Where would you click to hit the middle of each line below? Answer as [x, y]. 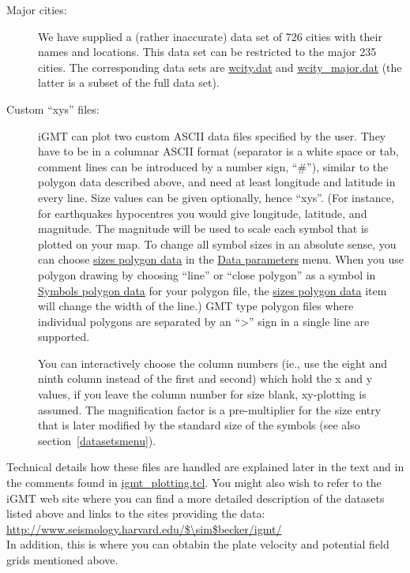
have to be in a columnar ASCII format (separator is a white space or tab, [218, 151]
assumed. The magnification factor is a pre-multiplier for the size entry [210, 409]
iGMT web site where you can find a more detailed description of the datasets [196, 498]
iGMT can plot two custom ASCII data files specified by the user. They [212, 135]
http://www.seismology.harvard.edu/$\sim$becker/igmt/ [144, 528]
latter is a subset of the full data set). [129, 82]
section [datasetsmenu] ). [97, 440]
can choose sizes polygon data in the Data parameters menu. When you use [221, 259]
